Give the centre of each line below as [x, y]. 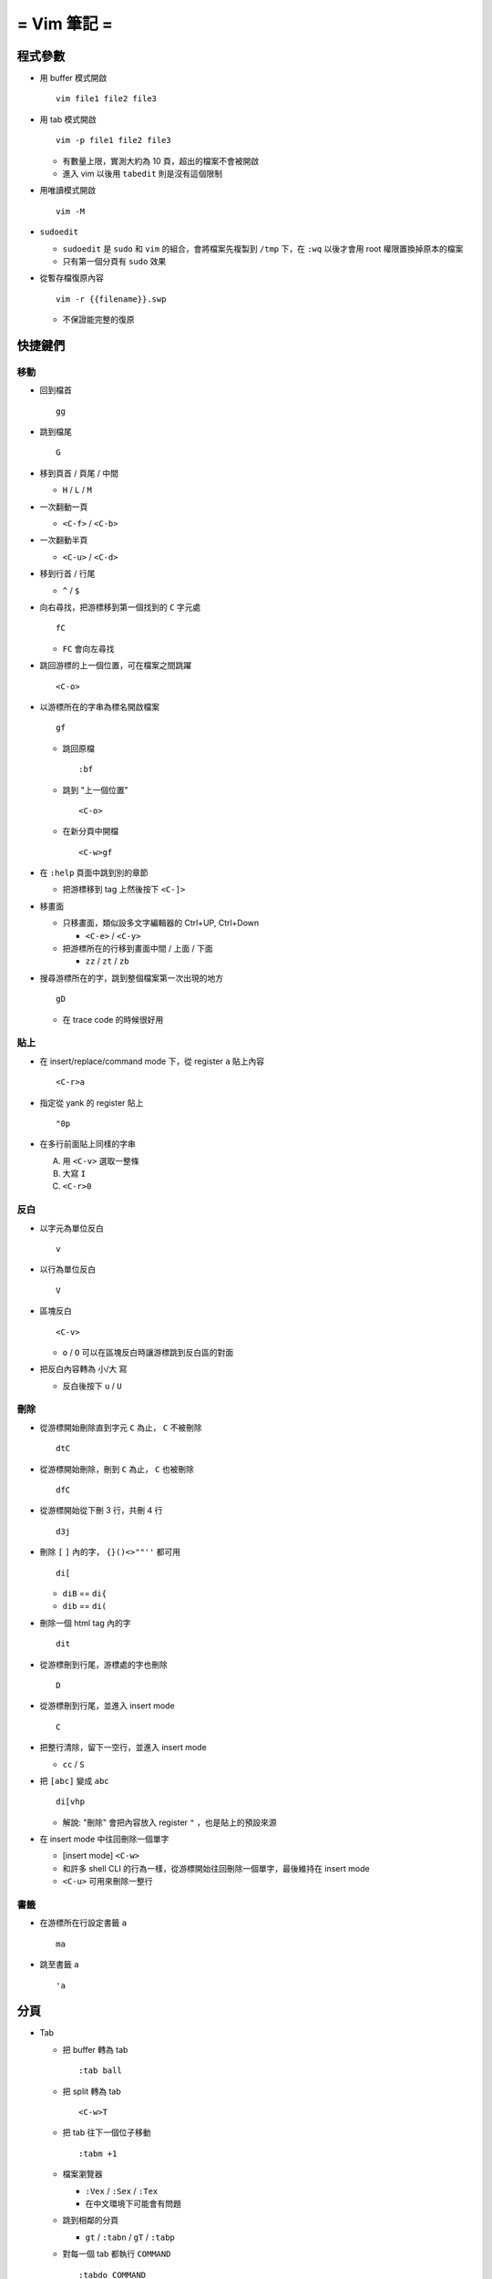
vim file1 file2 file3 [107, 99]
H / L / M [77, 490]
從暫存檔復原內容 [72, 278]
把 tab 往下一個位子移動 [107, 2132]
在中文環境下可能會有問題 [133, 2203]
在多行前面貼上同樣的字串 [87, 1144]
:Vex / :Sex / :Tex [122, 2191]
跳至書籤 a [59, 1964]
